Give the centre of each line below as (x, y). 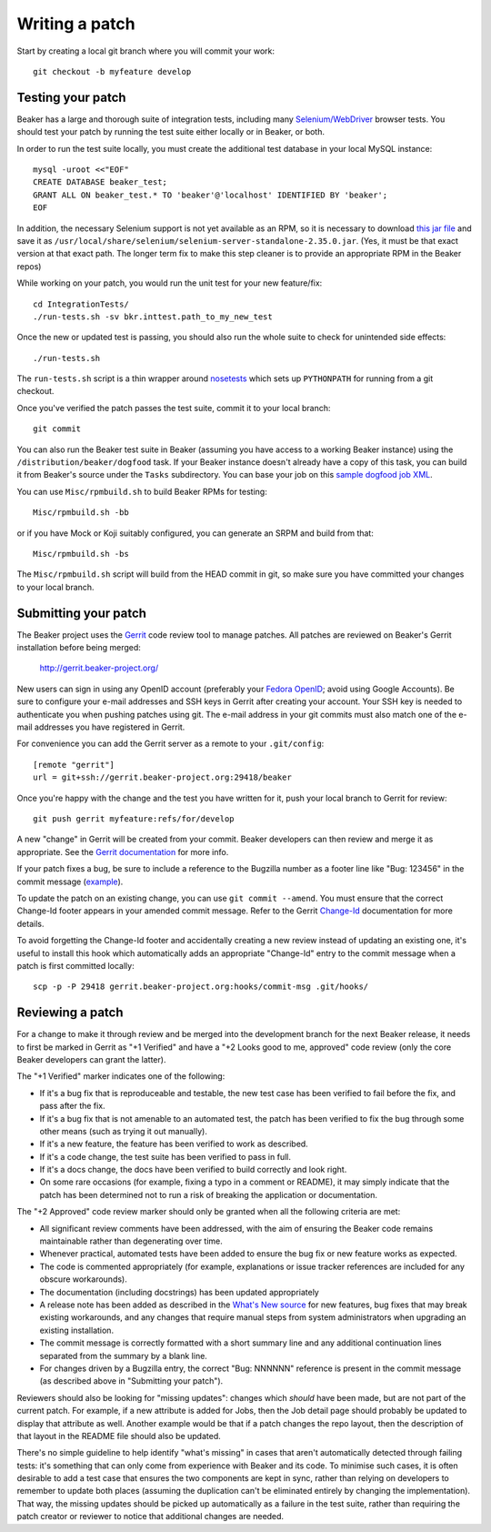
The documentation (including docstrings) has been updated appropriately (180, 1292)
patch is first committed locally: (76, 965)
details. (30, 923)
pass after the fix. (72, 1106)
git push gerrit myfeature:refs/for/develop (134, 818)
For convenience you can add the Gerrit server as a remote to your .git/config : (170, 744)
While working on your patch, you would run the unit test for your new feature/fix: (170, 283)
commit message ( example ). (70, 882)
